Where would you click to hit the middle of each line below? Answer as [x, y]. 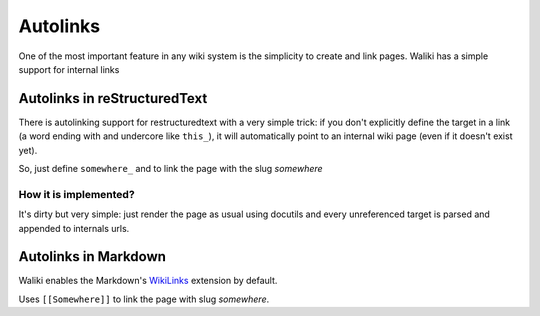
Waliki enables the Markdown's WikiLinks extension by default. [148, 281]
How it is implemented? [76, 194]
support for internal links [69, 69]
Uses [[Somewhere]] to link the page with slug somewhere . [144, 299]
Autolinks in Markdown [92, 256]
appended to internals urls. [74, 228]
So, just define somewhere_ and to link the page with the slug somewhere [171, 169]
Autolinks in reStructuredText [113, 98]
